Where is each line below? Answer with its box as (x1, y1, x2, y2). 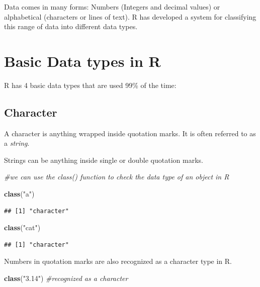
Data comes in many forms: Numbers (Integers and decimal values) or (4, 2, 220, 12)
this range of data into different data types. (4, 21, 138, 32)
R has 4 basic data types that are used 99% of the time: (4, 79, 177, 90)
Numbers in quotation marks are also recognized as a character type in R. (4, 256, 232, 266)
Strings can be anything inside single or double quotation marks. (4, 154, 203, 165)
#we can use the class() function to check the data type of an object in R (4, 171, 229, 182)
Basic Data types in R (4, 50, 161, 71)
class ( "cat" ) (4, 222, 41, 233)
